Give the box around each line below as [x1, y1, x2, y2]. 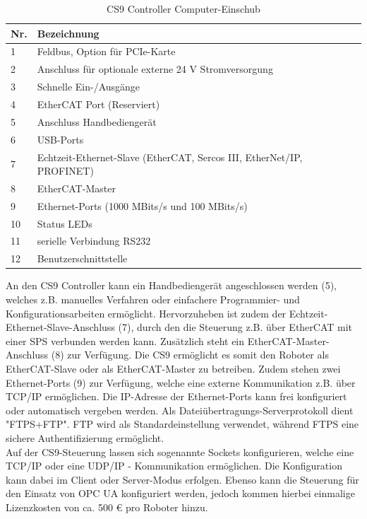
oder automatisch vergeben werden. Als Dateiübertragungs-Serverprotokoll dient [6, 402, 354, 417]
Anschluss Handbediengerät [37, 114, 157, 129]
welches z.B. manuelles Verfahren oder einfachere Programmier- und [6, 292, 300, 306]
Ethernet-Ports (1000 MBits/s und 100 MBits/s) [37, 198, 248, 213]
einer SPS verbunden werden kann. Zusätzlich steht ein [6, 333, 245, 348]
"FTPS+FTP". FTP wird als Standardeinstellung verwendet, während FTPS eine [6, 416, 359, 431]
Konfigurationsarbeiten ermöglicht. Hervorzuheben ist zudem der [6, 305, 287, 320]
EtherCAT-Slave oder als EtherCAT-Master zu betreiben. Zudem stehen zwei [6, 361, 341, 375]
